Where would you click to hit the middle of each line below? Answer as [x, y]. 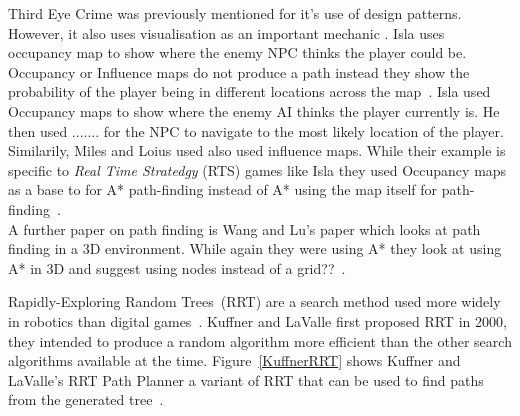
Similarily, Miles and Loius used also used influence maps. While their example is [257, 150]
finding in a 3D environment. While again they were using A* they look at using [255, 248]
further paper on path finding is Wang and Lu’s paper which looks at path [252, 228]
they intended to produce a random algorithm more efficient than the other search [260, 340]
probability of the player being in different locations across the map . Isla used [249, 91]
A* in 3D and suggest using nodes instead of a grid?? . [177, 267]
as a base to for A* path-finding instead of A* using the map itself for [223, 189]
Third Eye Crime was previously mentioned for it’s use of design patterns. [235, 13]
